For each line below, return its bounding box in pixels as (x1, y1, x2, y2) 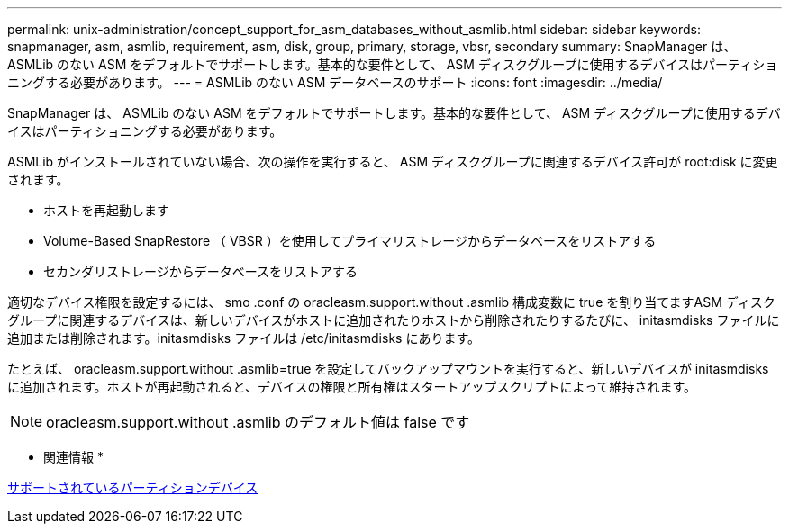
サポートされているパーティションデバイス (7, 480, 258, 495)
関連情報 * (43, 449, 104, 464)
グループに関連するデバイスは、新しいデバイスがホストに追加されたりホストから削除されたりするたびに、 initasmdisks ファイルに (7, 312, 780, 328)
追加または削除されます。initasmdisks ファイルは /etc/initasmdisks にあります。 (7, 330, 480, 346)
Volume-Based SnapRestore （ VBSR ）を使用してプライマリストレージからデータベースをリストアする (43, 233, 657, 248)
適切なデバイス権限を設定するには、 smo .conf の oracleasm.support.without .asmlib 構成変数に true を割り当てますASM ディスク (7, 294, 775, 310)
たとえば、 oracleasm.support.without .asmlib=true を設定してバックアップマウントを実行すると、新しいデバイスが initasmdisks (7, 361, 769, 376)
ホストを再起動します (43, 202, 169, 218)
